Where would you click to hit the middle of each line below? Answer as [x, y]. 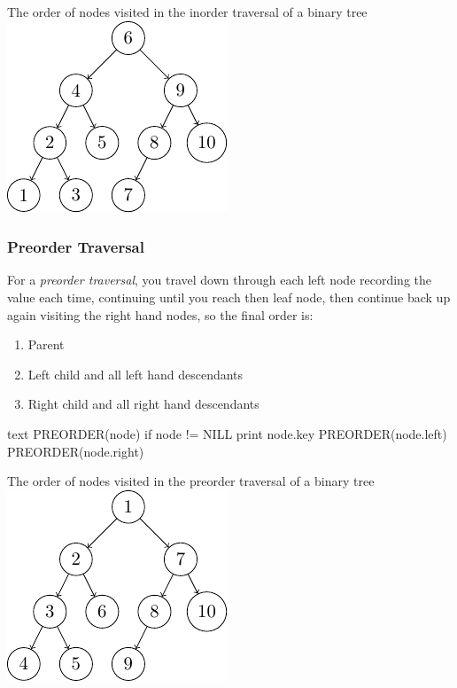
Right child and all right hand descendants [143, 404]
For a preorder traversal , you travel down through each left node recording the [219, 280]
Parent [46, 344]
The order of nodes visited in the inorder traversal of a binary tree [187, 12]
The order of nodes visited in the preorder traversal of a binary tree [191, 481]
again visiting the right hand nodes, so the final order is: [160, 314]
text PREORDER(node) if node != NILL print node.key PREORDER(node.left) [227, 433]
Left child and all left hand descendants [136, 374]
